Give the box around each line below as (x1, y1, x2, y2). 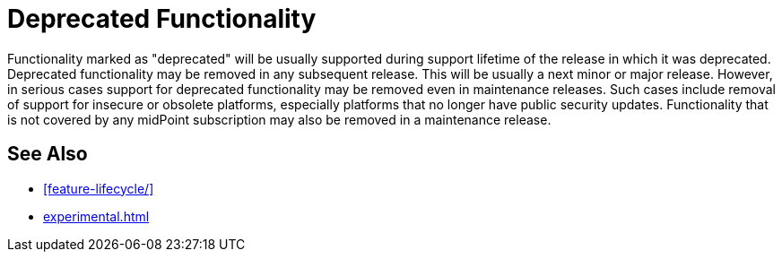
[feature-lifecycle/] (43, 180, 154, 196)
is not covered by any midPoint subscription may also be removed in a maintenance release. (7, 111, 552, 127)
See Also (7, 142, 88, 166)
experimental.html (43, 208, 150, 224)
